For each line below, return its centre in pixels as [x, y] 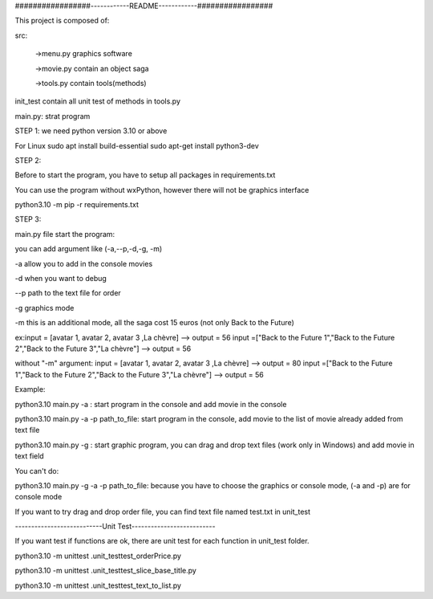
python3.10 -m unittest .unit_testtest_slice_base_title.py [105, 571]
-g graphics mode [45, 308]
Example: [30, 389]
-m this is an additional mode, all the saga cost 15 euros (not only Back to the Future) [154, 323]
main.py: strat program [53, 116]
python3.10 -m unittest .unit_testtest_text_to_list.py [98, 585]
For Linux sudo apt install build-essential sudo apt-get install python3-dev [137, 145]
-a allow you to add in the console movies [84, 263]
